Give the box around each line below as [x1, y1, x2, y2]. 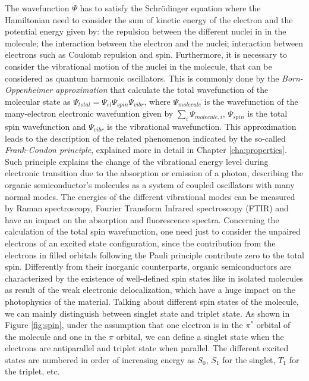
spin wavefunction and [5, 120, 86, 132]
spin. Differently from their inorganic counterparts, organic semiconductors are [5, 260, 291, 273]
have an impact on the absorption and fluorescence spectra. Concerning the [5, 213, 279, 226]
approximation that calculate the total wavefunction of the [55, 83, 269, 96]
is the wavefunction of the [204, 95, 298, 107]
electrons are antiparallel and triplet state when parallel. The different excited [5, 342, 289, 354]
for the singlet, [222, 353, 276, 366]
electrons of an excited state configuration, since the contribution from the [5, 236, 276, 249]
